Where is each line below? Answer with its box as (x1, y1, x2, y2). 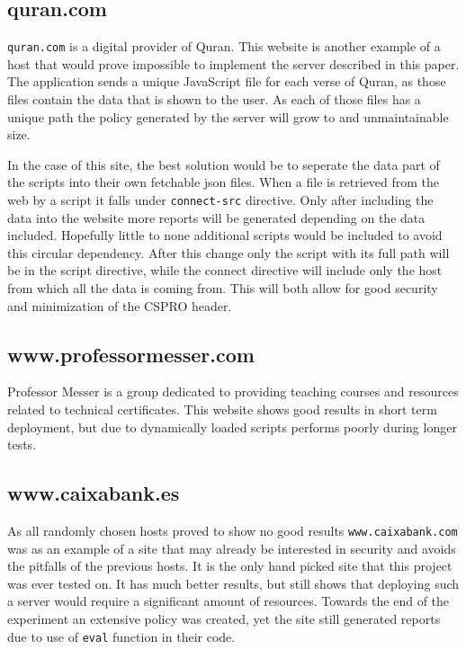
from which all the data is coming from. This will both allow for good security (7, 279, 438, 298)
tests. (7, 435, 37, 454)
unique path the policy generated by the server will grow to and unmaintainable (7, 107, 449, 126)
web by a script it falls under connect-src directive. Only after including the (7, 191, 434, 209)
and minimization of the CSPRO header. (7, 296, 232, 315)
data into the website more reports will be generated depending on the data (7, 208, 426, 227)
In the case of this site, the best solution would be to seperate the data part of (7, 155, 440, 173)
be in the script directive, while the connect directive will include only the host (7, 261, 443, 280)
